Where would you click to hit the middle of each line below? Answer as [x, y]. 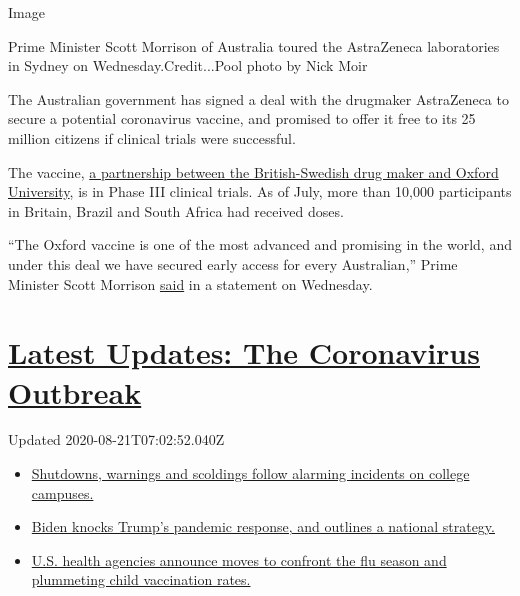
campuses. [62, 492]
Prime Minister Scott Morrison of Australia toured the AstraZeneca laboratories [254, 45]
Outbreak [75, 391]
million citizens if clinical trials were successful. [152, 137]
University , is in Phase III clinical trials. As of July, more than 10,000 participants [260, 191]
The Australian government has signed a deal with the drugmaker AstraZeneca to [258, 98]
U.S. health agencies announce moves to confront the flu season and [239, 559]
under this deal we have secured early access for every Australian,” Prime [233, 263]
